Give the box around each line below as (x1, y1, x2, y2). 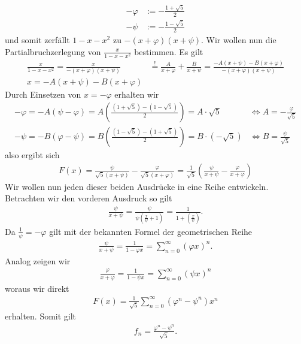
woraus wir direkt (5, 282, 69, 294)
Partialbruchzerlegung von (5, 45, 101, 58)
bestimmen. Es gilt (134, 45, 203, 58)
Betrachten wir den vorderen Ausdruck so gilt (5, 192, 172, 204)
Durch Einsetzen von (5, 87, 81, 100)
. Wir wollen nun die (201, 34, 276, 46)
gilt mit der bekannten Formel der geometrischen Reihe (49, 225, 253, 237)
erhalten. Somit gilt (5, 310, 77, 322)
